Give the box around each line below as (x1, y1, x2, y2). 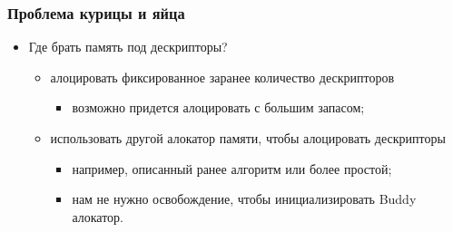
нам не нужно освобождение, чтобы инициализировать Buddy (72, 189, 417, 208)
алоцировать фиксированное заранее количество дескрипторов (50, 67, 395, 86)
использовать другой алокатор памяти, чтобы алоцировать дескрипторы (50, 129, 446, 147)
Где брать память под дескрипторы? (28, 37, 228, 56)
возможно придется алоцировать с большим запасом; (72, 98, 365, 117)
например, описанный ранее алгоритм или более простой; (72, 159, 392, 178)
